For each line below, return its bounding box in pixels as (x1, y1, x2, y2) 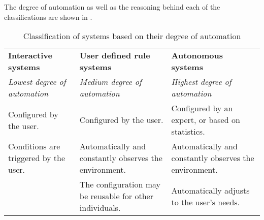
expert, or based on (171, 114, 240, 126)
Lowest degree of (8, 76, 66, 88)
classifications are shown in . (4, 11, 92, 22)
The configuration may (79, 178, 160, 191)
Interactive (8, 49, 52, 61)
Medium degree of (79, 76, 142, 88)
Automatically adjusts (171, 184, 250, 196)
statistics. (171, 125, 205, 138)
